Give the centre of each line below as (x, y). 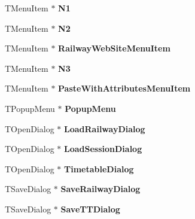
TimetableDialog (99, 168)
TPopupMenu (30, 108)
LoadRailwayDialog (105, 128)
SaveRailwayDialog (100, 189)
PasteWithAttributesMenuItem (124, 88)
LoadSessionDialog (103, 149)
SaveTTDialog (90, 209)
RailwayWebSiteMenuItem (114, 48)
